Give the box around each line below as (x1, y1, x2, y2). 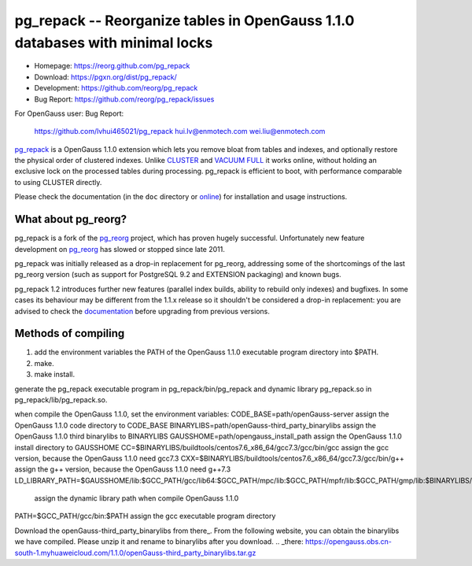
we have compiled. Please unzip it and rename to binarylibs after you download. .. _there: (14, 537, 304, 546)
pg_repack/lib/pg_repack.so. (14, 394, 108, 405)
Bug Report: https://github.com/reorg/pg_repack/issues (34, 94, 215, 104)
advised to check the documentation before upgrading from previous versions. (14, 306, 271, 316)
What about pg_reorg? (14, 213, 127, 226)
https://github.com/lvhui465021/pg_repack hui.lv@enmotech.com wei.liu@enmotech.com (34, 127, 326, 136)
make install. (34, 370, 75, 379)
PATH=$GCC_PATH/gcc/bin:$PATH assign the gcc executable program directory (14, 512, 276, 521)
